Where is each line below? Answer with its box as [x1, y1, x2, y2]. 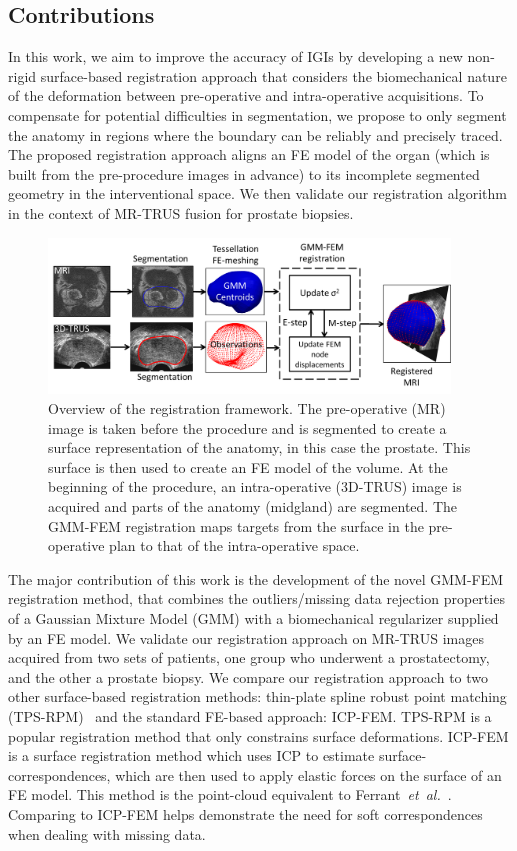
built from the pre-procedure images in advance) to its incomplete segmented [8, 163, 480, 184]
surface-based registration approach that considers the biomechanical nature [40, 65, 507, 86]
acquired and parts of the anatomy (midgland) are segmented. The [48, 496, 457, 517]
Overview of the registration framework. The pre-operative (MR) [48, 398, 446, 419]
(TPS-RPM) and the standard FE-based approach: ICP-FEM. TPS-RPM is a [8, 705, 492, 726]
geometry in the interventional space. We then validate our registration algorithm [8, 183, 507, 204]
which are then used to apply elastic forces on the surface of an [115, 764, 502, 785]
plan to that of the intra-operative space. [109, 535, 360, 556]
